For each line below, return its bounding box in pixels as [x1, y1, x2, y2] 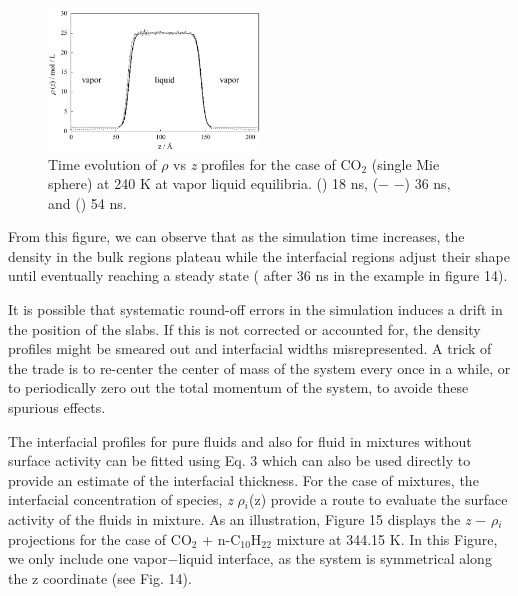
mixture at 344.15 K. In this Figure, [276, 528, 498, 549]
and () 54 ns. [48, 192, 127, 213]
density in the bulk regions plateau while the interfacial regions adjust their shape [8, 245, 510, 266]
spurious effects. [8, 397, 106, 418]
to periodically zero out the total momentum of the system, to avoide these [8, 377, 469, 398]
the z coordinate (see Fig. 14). [8, 567, 192, 588]
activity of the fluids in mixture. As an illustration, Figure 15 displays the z [8, 509, 471, 529]
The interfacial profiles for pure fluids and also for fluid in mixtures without [8, 430, 472, 451]
